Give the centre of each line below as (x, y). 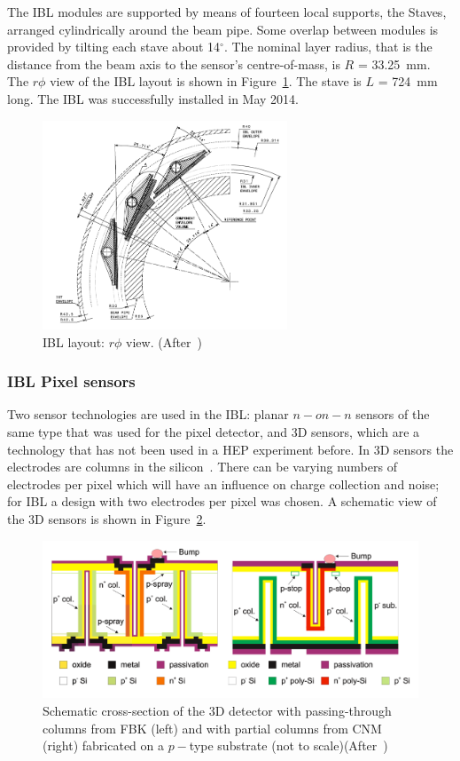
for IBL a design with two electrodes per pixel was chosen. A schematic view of (222, 501)
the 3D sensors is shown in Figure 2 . (107, 518)
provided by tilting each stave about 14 (114, 47)
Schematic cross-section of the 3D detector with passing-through (217, 710)
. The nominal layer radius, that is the (328, 47)
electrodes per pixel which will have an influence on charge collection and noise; (223, 484)
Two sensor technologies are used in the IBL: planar (148, 414)
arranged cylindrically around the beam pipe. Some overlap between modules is (223, 29)
